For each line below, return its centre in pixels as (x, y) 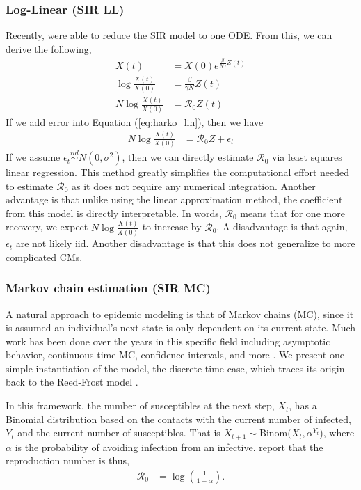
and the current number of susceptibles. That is (119, 433)
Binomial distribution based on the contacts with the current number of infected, (178, 419)
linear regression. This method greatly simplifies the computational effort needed (178, 172)
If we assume (33, 157)
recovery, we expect (47, 227)
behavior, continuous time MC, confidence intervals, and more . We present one (175, 355)
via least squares (307, 157)
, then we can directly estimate (188, 157)
